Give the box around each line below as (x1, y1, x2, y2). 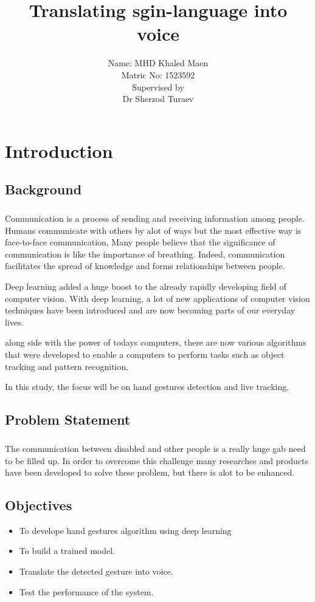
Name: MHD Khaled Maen (108, 56, 209, 69)
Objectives (5, 496, 72, 515)
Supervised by (132, 80, 184, 93)
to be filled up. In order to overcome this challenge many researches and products (5, 454, 309, 467)
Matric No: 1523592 (121, 68, 195, 81)
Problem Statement (5, 410, 131, 429)
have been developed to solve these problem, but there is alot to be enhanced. (5, 466, 295, 479)
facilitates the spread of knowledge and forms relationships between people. (5, 259, 285, 272)
